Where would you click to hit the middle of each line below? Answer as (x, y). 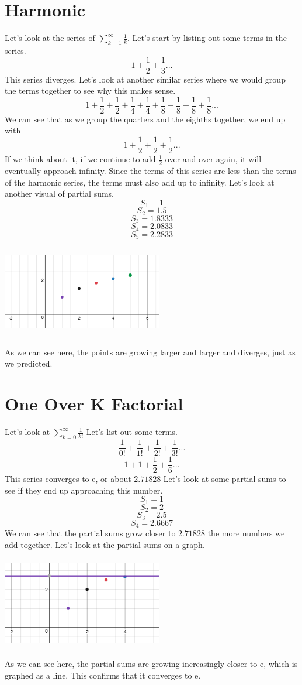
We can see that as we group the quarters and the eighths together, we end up (145, 119)
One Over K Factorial (94, 404)
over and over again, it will (213, 159)
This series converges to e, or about (68, 478)
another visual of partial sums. (59, 193)
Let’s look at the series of (50, 38)
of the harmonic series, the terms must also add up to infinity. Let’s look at (140, 182)
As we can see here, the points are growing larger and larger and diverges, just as (150, 352)
